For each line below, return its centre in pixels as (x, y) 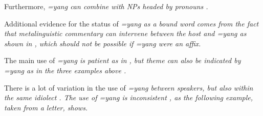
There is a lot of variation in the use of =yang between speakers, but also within (129, 87)
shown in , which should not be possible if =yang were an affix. (103, 43)
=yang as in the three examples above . (65, 70)
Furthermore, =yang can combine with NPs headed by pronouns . (106, 6)
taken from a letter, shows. (46, 107)
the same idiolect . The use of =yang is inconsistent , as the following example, (129, 97)
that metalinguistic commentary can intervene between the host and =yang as (125, 33)
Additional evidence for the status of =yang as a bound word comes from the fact (131, 23)
